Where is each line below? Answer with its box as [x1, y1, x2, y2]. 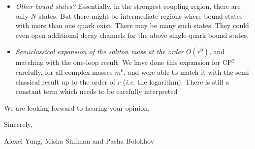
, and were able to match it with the [124, 66, 233, 77]
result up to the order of [42, 76, 115, 87]
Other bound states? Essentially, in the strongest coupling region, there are [15, 1, 241, 11]
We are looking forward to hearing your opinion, [4, 102, 150, 113]
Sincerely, [4, 119, 32, 129]
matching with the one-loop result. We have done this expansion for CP [15, 57, 232, 67]
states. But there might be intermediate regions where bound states [38, 10, 243, 21]
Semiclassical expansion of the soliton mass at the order [15, 46, 184, 57]
